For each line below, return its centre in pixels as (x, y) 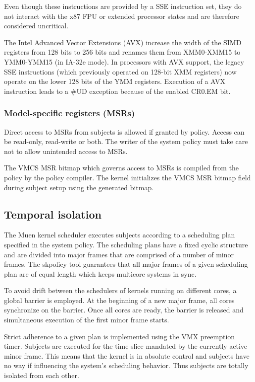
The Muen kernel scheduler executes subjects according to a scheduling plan (120, 235)
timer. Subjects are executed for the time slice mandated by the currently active (126, 346)
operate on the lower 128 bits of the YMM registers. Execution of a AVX (115, 81)
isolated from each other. (42, 375)
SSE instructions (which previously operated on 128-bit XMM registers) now (120, 71)
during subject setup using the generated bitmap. (79, 187)
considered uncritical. (36, 26)
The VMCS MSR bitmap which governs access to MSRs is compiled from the (122, 168)
